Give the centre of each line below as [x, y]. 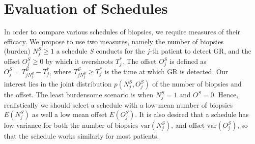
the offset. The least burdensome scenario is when [79, 95]
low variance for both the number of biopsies [71, 125]
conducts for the [120, 51]
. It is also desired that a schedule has [192, 114]
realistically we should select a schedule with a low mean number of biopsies [118, 104]
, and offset [188, 125]
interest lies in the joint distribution [58, 84]
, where [60, 71]
